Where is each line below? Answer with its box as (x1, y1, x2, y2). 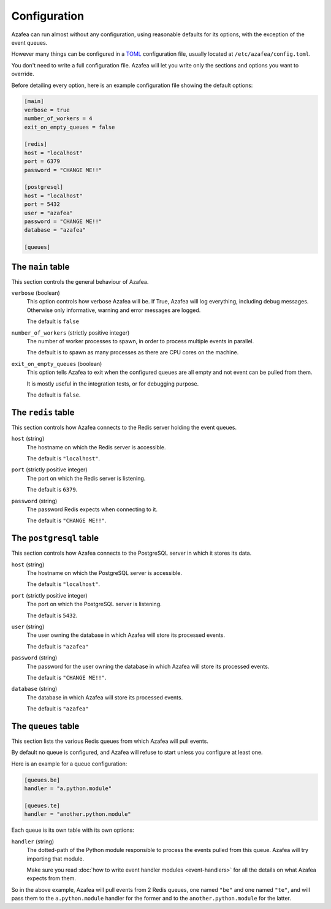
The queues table (11, 721, 80, 731)
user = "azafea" (24, 209, 74, 216)
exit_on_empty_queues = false (24, 123, 115, 131)
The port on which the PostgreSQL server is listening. (26, 601, 162, 608)
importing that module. (26, 855, 85, 862)
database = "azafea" (24, 227, 86, 234)
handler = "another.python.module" (24, 811, 131, 818)
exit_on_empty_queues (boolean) (11, 360, 102, 367)
